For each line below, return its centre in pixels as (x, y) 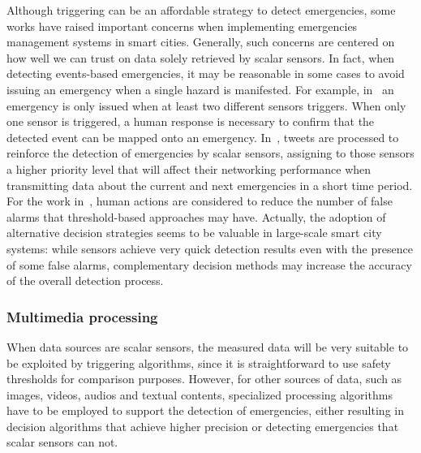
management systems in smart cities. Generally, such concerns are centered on (201, 42)
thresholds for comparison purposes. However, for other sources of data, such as (204, 379)
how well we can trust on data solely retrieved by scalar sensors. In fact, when (201, 57)
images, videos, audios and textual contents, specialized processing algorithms (200, 394)
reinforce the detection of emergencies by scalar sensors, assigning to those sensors (210, 153)
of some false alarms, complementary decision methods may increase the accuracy (209, 264)
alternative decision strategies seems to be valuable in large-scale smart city (194, 233)
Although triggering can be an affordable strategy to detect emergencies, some (201, 10)
